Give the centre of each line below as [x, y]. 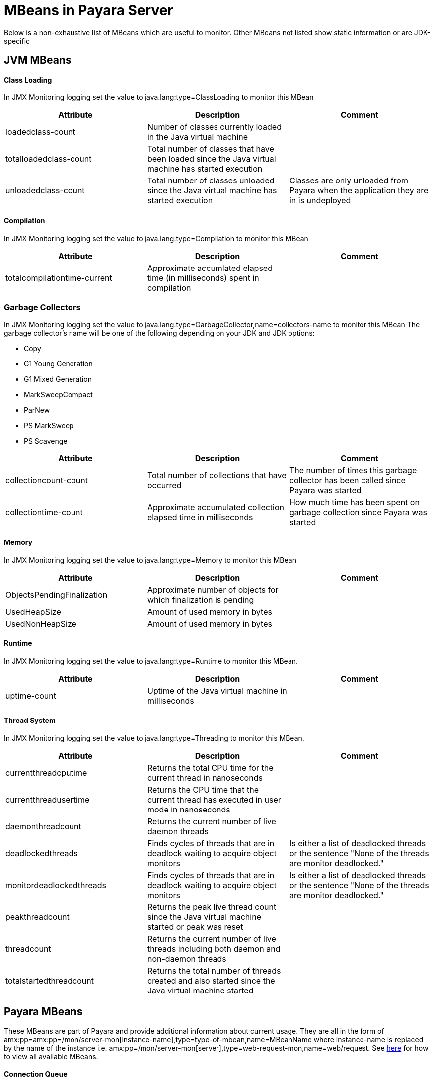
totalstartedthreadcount [50, 981]
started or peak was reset [195, 927]
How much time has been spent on [354, 502]
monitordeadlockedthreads [56, 885]
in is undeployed [320, 201]
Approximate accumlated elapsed [210, 268]
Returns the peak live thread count [212, 907]
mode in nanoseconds [189, 810]
